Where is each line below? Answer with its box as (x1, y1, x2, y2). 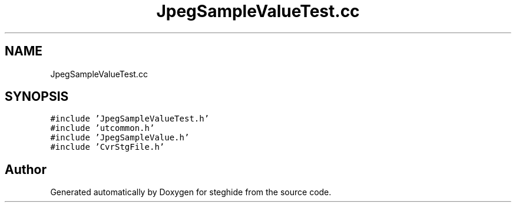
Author (5, 162, 47, 177)
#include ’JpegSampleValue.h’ (50, 133, 190, 143)
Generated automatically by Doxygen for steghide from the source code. (50, 187, 332, 198)
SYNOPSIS (5, 89, 69, 104)
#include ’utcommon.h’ (50, 123, 155, 133)
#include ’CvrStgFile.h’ (50, 142, 165, 152)
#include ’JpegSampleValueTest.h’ (50, 114, 210, 124)
